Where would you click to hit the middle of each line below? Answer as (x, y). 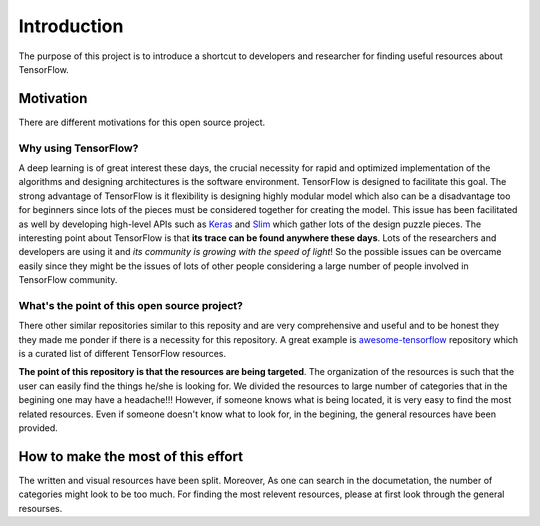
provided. (38, 427)
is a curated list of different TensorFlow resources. (122, 354)
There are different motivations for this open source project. (142, 122)
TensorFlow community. (68, 280)
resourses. (40, 508)
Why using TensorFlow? (78, 148)
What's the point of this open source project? (131, 305)
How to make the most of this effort (131, 456)
